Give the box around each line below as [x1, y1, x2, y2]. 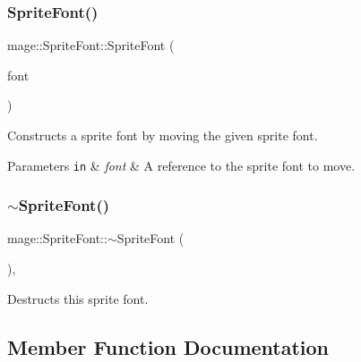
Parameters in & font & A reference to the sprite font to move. [7, 156, 356, 174]
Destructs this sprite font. [7, 289, 149, 307]
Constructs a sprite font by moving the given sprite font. [7, 126, 318, 144]
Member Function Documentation [7, 333, 330, 360]
